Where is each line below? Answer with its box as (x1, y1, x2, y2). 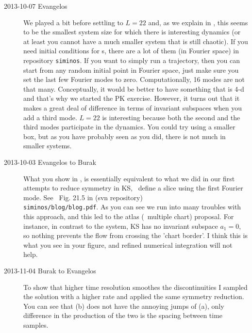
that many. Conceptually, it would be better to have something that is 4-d (23, 83, 244, 94)
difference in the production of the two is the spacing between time (23, 310, 223, 320)
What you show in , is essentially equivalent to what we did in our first (23, 173, 235, 183)
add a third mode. (23, 112, 77, 122)
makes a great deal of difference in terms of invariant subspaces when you (23, 103, 242, 112)
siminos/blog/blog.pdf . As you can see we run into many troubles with (23, 202, 241, 212)
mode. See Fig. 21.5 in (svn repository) (23, 192, 143, 202)
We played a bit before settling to (23, 17, 123, 27)
